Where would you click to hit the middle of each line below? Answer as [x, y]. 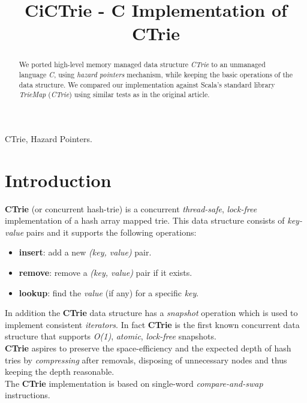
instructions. [28, 395]
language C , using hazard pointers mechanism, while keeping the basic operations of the [156, 75]
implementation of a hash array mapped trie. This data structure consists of [145, 220]
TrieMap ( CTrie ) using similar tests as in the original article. [114, 94]
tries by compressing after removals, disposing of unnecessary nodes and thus [146, 360]
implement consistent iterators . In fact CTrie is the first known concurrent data [152, 324]
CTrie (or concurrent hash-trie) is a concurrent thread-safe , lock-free [131, 208]
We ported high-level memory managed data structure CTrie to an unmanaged [142, 64]
